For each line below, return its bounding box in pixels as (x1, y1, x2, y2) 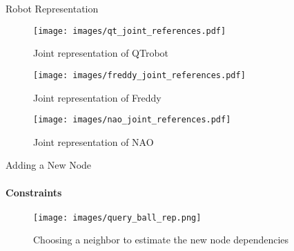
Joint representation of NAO (33, 134, 154, 149)
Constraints (6, 185, 62, 199)
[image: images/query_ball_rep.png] (33, 212, 202, 223)
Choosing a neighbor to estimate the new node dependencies (33, 232, 289, 247)
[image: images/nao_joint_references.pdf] (33, 115, 231, 125)
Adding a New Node (6, 158, 92, 172)
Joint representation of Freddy (33, 90, 161, 104)
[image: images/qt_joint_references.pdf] (33, 26, 226, 36)
